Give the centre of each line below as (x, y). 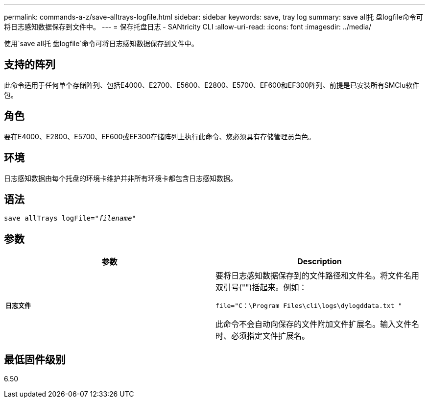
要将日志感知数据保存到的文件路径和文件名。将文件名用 (318, 276)
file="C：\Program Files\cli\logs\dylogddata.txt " (309, 306)
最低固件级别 (35, 359)
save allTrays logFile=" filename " (70, 218)
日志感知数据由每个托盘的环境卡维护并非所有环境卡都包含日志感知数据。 (120, 178)
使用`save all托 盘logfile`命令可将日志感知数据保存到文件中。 (101, 43)
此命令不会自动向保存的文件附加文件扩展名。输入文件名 (318, 324)
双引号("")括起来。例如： (261, 288)
